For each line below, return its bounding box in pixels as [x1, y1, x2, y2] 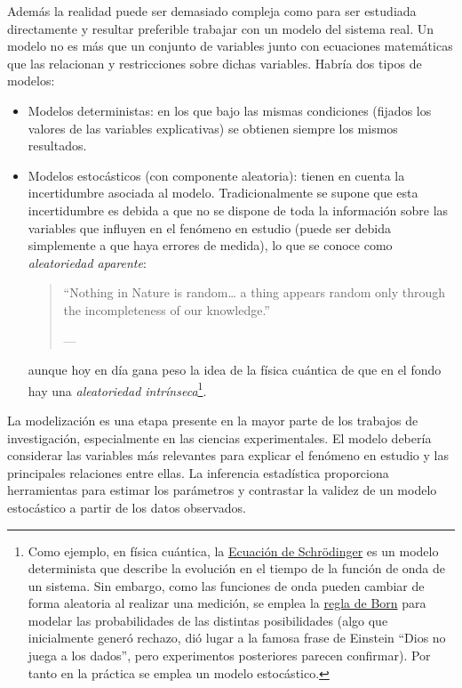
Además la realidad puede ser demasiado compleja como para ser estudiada [7, 2, 417, 20]
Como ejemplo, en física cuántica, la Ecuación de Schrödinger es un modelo [28, 541, 439, 560]
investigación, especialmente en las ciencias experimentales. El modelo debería [7, 428, 432, 447]
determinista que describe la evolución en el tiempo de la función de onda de [28, 559, 446, 578]
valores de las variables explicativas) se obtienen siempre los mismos [28, 118, 398, 137]
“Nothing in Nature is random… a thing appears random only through [63, 283, 445, 302]
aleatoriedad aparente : [28, 253, 147, 271]
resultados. [28, 136, 87, 155]
